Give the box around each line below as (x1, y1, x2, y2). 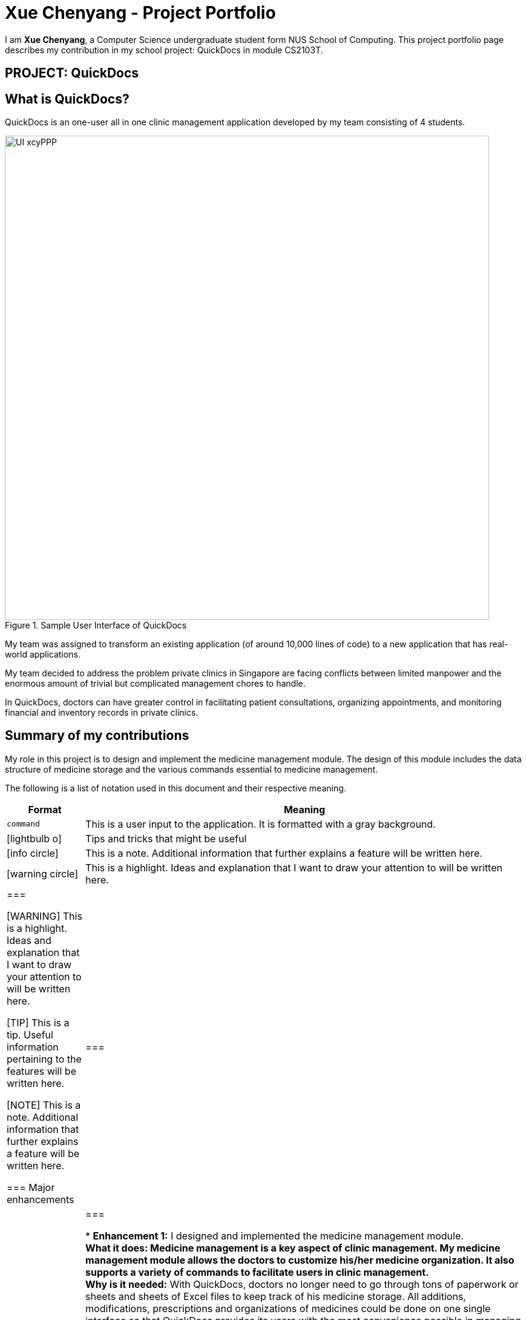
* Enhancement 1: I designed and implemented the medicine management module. (85, 1229, 464, 1242)
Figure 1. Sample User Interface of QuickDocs (5, 620, 187, 631)
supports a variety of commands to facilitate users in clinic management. (85, 1266, 429, 1278)
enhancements (7, 1193, 74, 1206)
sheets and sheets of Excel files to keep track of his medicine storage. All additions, (85, 1290, 466, 1302)
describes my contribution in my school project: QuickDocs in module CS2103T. (5, 44, 323, 55)
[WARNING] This (7, 909, 82, 922)
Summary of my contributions (5, 728, 189, 744)
